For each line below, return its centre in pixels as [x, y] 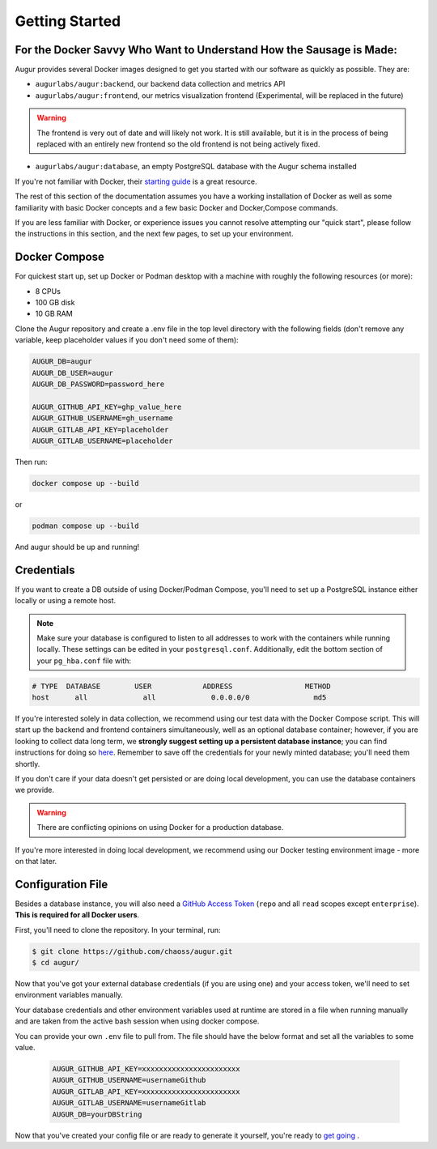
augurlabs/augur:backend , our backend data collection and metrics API [160, 84]
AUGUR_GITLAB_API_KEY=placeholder [100, 430]
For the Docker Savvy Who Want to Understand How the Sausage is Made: [206, 50]
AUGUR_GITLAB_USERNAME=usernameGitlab [129, 1103]
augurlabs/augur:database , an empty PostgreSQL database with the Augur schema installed [196, 167]
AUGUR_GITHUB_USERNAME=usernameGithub [129, 1080]
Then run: [31, 462]
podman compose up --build [85, 526]
